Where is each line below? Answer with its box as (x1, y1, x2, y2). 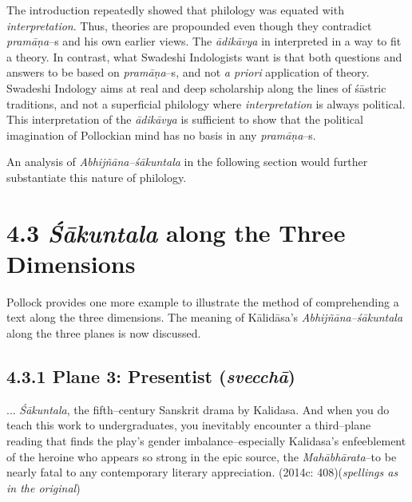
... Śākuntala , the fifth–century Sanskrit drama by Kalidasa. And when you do (6, 401, 390, 417)
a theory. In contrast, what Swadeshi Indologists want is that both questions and (6, 48, 402, 65)
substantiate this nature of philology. (6, 168, 187, 185)
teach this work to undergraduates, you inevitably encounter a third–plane (6, 417, 371, 433)
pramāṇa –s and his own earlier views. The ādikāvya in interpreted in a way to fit (6, 33, 402, 49)
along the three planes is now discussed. (6, 325, 201, 342)
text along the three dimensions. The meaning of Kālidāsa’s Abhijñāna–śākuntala (6, 309, 403, 326)
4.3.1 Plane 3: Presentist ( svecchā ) (6, 364, 295, 389)
